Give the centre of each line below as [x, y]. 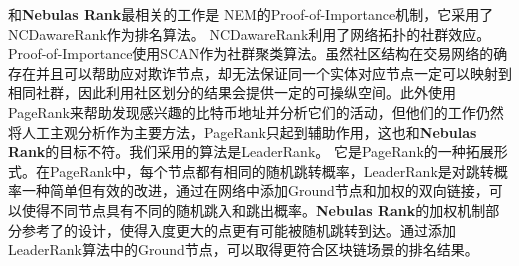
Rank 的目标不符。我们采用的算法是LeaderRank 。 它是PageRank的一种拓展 [251, 151]
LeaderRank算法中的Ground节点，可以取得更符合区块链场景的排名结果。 [243, 249]
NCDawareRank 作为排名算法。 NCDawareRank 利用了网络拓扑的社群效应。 [249, 33]
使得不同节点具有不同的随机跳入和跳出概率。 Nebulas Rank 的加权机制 [253, 209]
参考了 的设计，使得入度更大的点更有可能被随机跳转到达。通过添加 [238, 229]
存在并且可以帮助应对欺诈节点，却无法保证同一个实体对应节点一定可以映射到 [260, 72]
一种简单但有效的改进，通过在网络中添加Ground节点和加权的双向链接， [255, 190]
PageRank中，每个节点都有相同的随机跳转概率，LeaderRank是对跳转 [271, 170]
